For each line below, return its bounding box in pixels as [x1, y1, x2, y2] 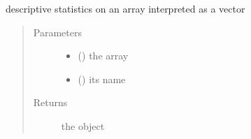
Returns [33, 95, 68, 110]
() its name [78, 71, 126, 86]
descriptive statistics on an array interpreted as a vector [6, 1, 245, 15]
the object [61, 118, 105, 133]
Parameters [33, 24, 82, 39]
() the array [78, 48, 129, 63]
